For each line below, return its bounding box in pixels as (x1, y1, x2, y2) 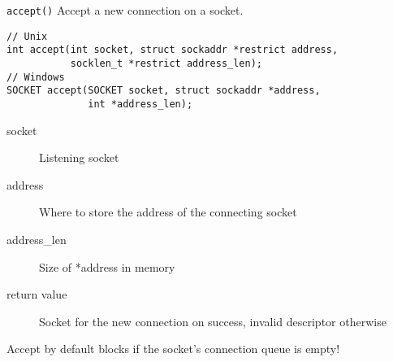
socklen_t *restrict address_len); (70, 57, 262, 69)
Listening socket (39, 149, 119, 166)
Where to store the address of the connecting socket (39, 203, 297, 220)
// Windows (6, 71, 65, 83)
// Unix (6, 30, 48, 42)
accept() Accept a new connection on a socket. (6, 2, 244, 18)
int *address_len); (88, 98, 193, 110)
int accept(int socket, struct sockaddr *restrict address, (6, 44, 339, 56)
